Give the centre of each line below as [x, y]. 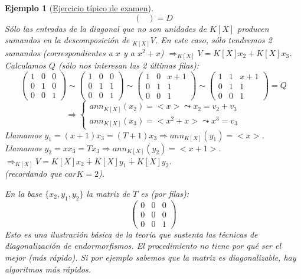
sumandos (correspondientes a [59, 52]
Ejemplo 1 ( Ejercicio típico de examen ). [79, 8]
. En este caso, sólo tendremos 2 [213, 40]
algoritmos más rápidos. [48, 269]
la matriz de [108, 193]
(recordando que [33, 173]
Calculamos [25, 65]
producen [253, 28]
